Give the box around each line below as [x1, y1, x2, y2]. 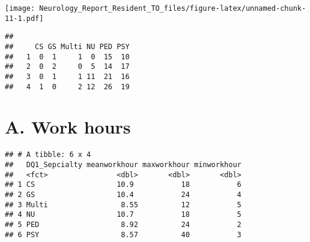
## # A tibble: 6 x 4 [5, 150, 91, 159]
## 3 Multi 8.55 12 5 [5, 200, 242, 209]
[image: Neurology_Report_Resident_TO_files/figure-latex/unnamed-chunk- [5, 4, 306, 13]
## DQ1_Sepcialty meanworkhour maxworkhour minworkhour [5, 161, 242, 170]
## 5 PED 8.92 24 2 [5, 220, 242, 229]
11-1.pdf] [5, 14, 44, 23]
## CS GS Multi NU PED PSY [5, 42, 130, 51]
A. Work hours [5, 114, 131, 139]
